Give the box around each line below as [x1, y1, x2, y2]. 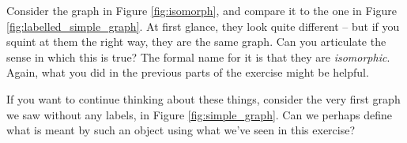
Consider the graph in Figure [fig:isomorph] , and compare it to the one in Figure [6, 2, 397, 18]
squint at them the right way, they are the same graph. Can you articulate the [6, 33, 386, 50]
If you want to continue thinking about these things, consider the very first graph [6, 90, 401, 107]
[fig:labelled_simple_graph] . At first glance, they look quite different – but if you [6, 17, 400, 34]
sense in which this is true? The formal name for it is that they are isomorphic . [6, 48, 390, 65]
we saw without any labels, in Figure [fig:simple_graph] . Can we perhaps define [6, 106, 392, 122]
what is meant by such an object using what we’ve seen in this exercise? [6, 122, 356, 138]
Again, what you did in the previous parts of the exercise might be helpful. [6, 64, 369, 81]
